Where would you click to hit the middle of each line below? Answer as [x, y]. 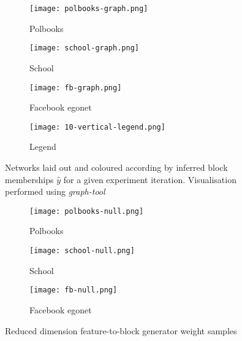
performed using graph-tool [55, 191]
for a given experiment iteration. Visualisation [150, 179]
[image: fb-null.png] [74, 290]
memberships [29, 179]
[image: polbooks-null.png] [87, 211]
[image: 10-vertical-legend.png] [97, 127]
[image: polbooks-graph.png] [89, 9]
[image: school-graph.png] [84, 48]
